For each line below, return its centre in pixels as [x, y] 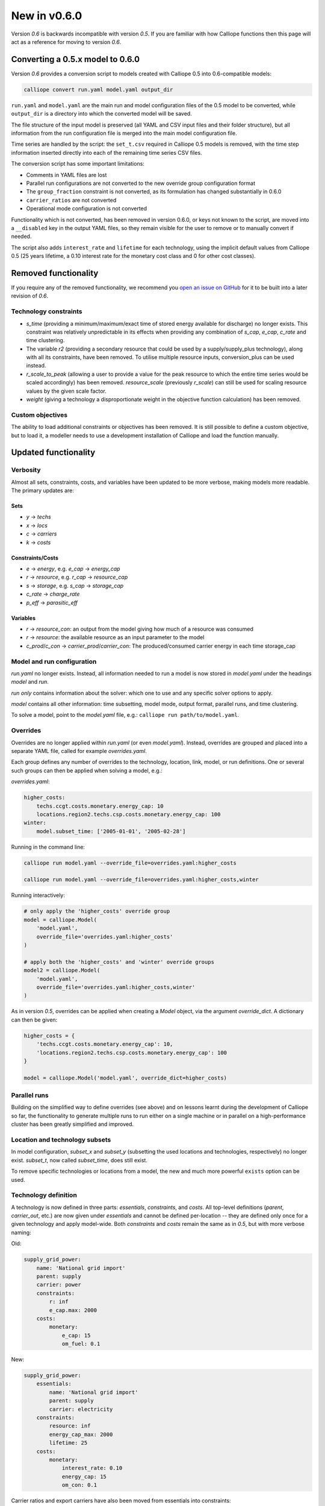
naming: [21, 1233]
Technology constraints [47, 311]
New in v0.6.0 [47, 16]
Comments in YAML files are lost [67, 175]
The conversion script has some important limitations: [78, 164]
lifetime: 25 [68, 1443]
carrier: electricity [81, 1409]
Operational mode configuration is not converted [87, 208]
